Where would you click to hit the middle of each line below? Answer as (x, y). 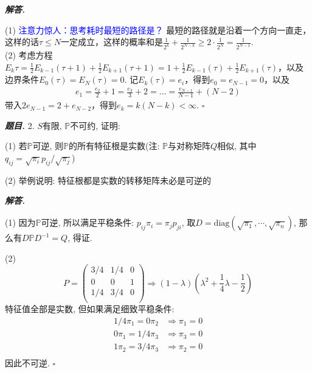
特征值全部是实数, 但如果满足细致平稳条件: (90, 309)
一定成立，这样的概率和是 (112, 42)
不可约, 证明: (95, 125)
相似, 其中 (237, 146)
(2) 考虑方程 (29, 55)
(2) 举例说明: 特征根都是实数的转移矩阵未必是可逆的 (108, 180)
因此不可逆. (27, 363)
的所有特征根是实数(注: (114, 146)
